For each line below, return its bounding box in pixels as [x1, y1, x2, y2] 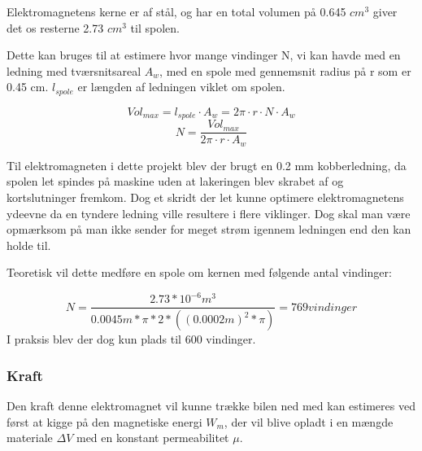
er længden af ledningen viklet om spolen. [77, 78, 285, 95]
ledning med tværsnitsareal [7, 62, 141, 79]
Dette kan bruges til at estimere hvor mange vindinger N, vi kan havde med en [7, 46, 401, 63]
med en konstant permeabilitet [76, 429, 229, 446]
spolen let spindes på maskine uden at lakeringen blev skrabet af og [7, 173, 344, 190]
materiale [7, 429, 53, 446]
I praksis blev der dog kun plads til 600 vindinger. [7, 331, 256, 348]
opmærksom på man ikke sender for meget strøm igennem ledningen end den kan [7, 221, 411, 238]
